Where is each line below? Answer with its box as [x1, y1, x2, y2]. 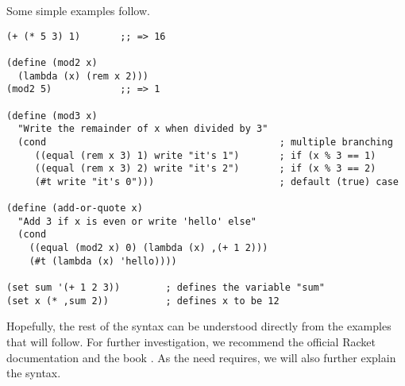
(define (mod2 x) [6, 56, 98, 68]
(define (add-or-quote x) [6, 203, 143, 214]
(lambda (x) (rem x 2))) [17, 70, 148, 82]
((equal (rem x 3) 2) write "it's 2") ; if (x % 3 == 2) [34, 163, 376, 175]
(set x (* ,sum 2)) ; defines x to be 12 [6, 295, 280, 307]
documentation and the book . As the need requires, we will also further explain [6, 349, 396, 365]
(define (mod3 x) [6, 110, 98, 122]
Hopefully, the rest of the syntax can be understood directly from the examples [6, 318, 391, 334]
